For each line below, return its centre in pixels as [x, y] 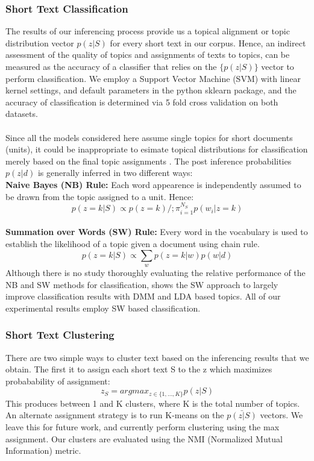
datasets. [22, 114]
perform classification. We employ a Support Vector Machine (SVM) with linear [153, 78]
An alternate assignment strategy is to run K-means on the [115, 415]
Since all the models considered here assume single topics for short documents [149, 137]
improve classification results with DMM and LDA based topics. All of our [143, 296]
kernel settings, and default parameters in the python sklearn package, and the [151, 90]
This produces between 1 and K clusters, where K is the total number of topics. [153, 403]
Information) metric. [43, 450]
